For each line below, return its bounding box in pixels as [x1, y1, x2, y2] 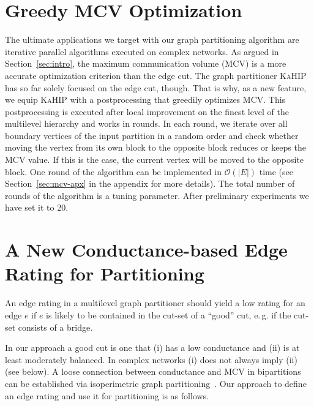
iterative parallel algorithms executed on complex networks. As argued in [5, 45, 279, 58]
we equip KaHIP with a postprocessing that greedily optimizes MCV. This [5, 93, 286, 106]
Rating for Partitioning [5, 261, 204, 286]
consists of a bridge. [18, 320, 93, 333]
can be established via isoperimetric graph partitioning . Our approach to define [5, 377, 307, 389]
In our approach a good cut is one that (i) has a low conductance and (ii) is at [5, 341, 300, 354]
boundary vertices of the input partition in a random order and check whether [5, 129, 299, 141]
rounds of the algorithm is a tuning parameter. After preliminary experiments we [5, 189, 309, 201]
